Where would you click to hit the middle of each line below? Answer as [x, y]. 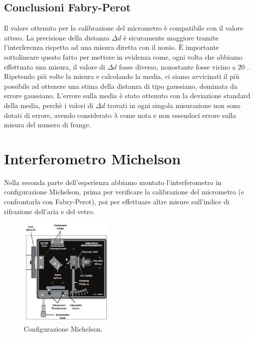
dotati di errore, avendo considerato [58, 115]
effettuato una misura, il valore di [55, 66]
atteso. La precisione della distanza [57, 37]
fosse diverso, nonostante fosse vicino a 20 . [184, 66]
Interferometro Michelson [93, 158]
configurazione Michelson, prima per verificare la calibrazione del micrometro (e [124, 192]
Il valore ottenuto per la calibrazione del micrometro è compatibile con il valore [124, 28]
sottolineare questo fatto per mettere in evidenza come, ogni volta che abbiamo [123, 56]
